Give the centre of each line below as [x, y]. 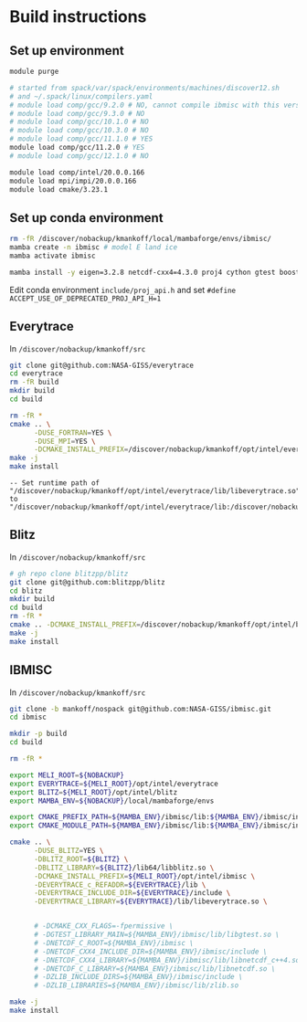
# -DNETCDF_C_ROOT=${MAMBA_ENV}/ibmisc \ [114, 943]
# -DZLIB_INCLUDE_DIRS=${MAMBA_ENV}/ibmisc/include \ [138, 977]
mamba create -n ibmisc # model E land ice [94, 248]
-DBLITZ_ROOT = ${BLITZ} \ [81, 859]
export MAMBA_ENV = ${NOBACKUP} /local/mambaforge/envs [112, 801]
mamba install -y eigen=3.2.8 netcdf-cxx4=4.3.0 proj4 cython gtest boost [155, 272]
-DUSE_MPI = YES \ [64, 441]
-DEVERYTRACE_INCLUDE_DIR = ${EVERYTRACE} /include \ [132, 893]
